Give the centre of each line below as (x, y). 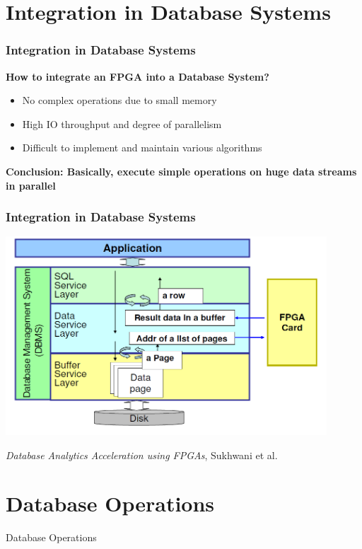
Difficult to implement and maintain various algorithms (142, 148)
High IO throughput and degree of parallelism (122, 123)
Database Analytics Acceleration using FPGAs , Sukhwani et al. (142, 455)
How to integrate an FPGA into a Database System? (138, 76)
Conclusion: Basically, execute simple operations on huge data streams (181, 171)
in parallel (31, 185)
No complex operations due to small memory (119, 100)
